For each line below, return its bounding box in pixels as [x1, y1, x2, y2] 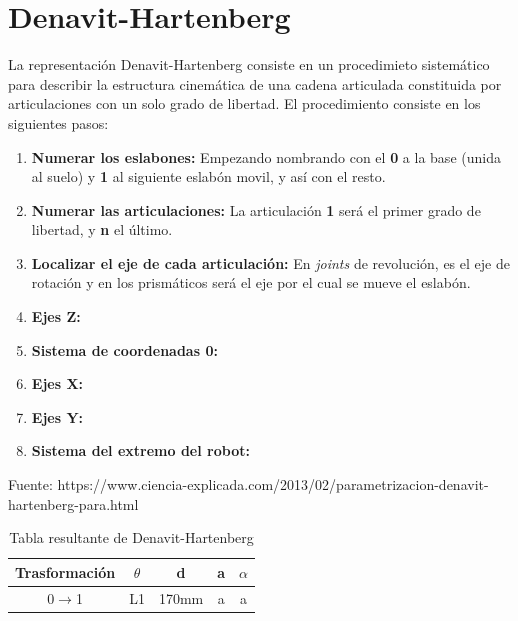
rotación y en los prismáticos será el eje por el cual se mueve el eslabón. [31, 272, 471, 293]
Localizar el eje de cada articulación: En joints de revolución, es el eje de [31, 252, 510, 273]
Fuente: [8, 474, 53, 495]
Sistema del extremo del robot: [31, 440, 250, 461]
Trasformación [15, 561, 116, 582]
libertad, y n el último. [31, 219, 173, 240]
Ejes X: [31, 373, 84, 394]
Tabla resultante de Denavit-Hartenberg [9, 527, 254, 548]
